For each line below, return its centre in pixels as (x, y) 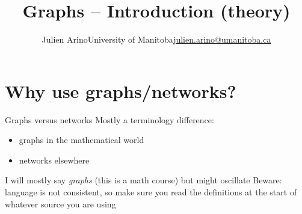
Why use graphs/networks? (121, 90)
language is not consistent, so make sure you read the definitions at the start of (151, 192)
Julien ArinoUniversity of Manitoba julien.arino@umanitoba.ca (156, 39)
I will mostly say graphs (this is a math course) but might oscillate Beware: (143, 180)
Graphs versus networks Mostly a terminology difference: (109, 119)
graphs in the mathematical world (82, 140)
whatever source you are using (60, 203)
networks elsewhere (54, 160)
